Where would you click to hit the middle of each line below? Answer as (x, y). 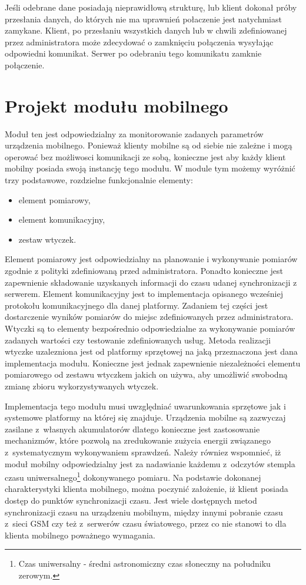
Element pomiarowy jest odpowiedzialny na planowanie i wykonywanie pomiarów (151, 259)
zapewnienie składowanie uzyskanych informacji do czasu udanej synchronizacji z (151, 282)
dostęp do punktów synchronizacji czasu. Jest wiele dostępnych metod (131, 500)
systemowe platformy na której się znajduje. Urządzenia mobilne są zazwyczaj (145, 417)
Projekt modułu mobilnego (117, 105)
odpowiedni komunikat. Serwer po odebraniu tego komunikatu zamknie (133, 53)
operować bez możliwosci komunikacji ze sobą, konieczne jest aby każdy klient (145, 156)
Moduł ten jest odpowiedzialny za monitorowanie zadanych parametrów (134, 133)
